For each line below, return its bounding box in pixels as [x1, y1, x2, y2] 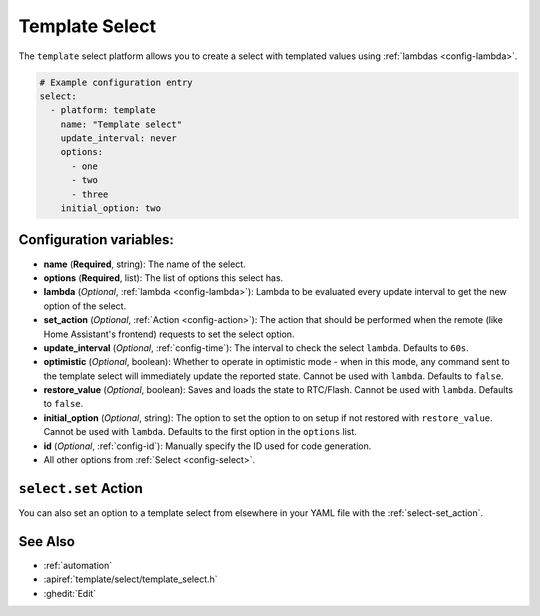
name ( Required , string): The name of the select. [43, 258, 247, 270]
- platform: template [50, 105, 157, 116]
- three [71, 188, 109, 200]
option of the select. [43, 300, 127, 312]
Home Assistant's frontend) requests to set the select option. [43, 328, 295, 340]
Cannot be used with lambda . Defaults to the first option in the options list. [43, 426, 357, 438]
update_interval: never [60, 133, 177, 144]
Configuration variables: [18, 231, 175, 249]
